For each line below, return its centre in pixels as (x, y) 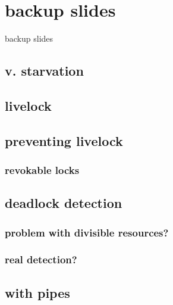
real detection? (41, 259)
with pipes (37, 292)
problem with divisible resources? (87, 232)
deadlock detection (64, 203)
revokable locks (42, 169)
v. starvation (44, 71)
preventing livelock (64, 140)
